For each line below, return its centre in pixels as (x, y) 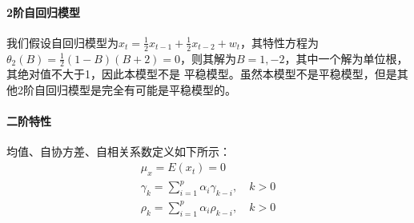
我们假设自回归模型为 (62, 42)
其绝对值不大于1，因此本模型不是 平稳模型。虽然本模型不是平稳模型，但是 (202, 74)
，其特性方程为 (280, 42)
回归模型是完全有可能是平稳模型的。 (141, 90)
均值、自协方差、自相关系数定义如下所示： (119, 151)
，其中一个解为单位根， (346, 58)
